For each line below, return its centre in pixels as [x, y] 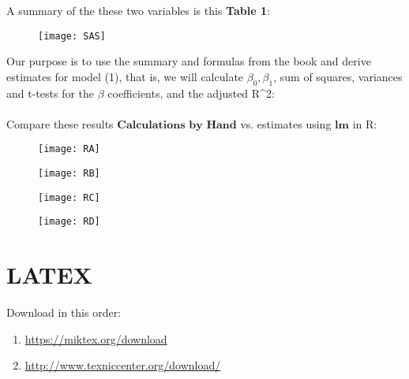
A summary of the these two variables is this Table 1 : [138, 10]
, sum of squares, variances [338, 76]
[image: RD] [69, 222]
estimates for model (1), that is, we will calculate [125, 76]
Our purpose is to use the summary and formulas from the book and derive [189, 61]
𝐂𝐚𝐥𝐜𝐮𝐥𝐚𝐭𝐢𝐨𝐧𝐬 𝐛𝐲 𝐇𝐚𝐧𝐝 [177, 125]
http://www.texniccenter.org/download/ [123, 365]
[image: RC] [69, 197]
